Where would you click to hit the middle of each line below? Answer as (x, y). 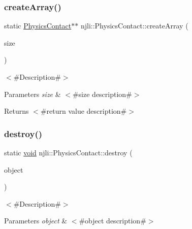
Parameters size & (33, 94)
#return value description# (84, 111)
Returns (17, 111)
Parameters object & (36, 221)
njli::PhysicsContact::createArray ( (134, 26)
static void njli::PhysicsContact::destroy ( (68, 152)
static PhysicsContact (38, 26)
